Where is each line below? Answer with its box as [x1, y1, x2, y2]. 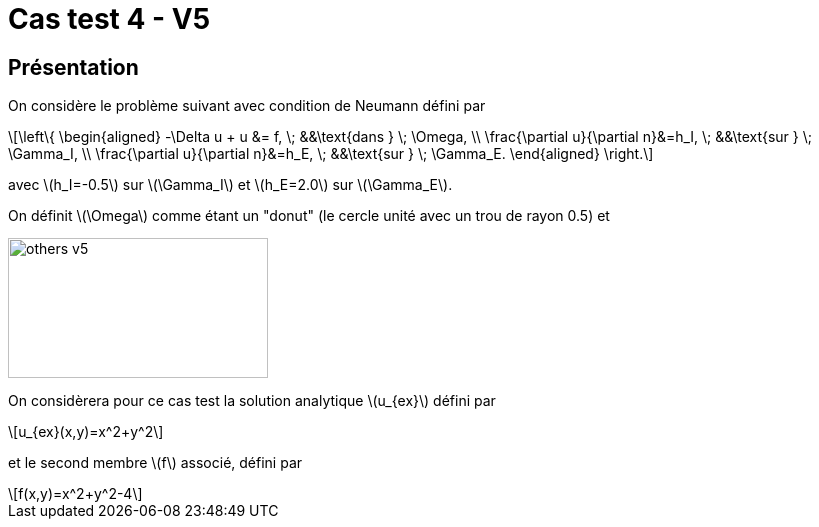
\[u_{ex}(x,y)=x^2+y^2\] [8, 423, 164, 441]
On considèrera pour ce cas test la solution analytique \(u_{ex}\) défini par [8, 392, 496, 410]
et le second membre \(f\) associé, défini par [8, 454, 303, 472]
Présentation [8, 54, 139, 80]
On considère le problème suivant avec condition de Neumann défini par [8, 97, 486, 115]
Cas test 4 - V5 [8, 2, 211, 36]
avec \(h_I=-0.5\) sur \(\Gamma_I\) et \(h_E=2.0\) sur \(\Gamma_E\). [8, 176, 453, 194]
